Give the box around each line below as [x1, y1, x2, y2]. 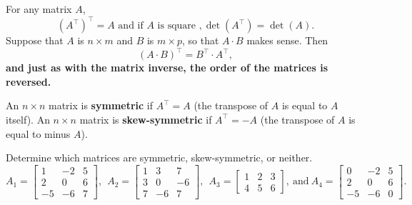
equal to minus [6, 126, 71, 141]
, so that [181, 33, 219, 48]
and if [118, 21, 144, 31]
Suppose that [6, 33, 64, 48]
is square [157, 21, 196, 31]
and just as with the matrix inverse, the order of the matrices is [6, 60, 328, 75]
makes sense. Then [246, 33, 328, 48]
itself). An [6, 111, 50, 126]
